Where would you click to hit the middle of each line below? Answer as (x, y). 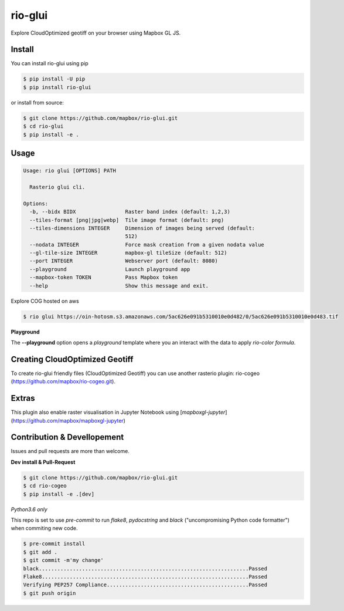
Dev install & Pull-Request (43, 462)
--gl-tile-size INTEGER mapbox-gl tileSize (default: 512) (128, 253)
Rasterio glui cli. (57, 187)
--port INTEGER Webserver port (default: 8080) (124, 261)
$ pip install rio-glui (57, 87)
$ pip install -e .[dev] (59, 494)
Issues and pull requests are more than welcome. (70, 451)
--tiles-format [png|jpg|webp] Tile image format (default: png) (127, 220)
